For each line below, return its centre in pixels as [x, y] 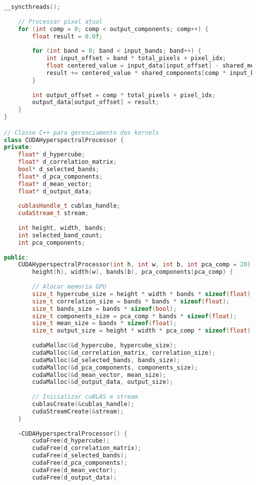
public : [16, 257]
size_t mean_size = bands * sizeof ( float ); [104, 323]
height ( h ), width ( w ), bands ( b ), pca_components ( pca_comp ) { [133, 272]
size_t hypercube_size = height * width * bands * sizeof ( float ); [143, 294]
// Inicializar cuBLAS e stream [85, 397]
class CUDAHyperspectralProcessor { [64, 140]
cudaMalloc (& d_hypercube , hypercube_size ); [104, 346]
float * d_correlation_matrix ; [67, 162]
